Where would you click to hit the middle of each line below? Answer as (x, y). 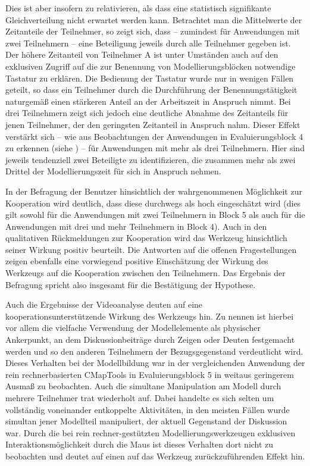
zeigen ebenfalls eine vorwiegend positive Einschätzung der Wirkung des (137, 261)
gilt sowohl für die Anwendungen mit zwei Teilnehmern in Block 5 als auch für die (155, 215)
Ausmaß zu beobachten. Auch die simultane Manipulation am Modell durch (143, 386)
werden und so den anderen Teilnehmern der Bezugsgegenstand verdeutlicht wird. (154, 351)
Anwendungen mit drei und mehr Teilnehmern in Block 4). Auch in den (136, 226)
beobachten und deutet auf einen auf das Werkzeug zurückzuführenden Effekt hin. (155, 456)
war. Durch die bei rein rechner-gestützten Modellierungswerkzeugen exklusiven (151, 432)
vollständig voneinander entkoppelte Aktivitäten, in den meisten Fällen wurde (148, 409)
